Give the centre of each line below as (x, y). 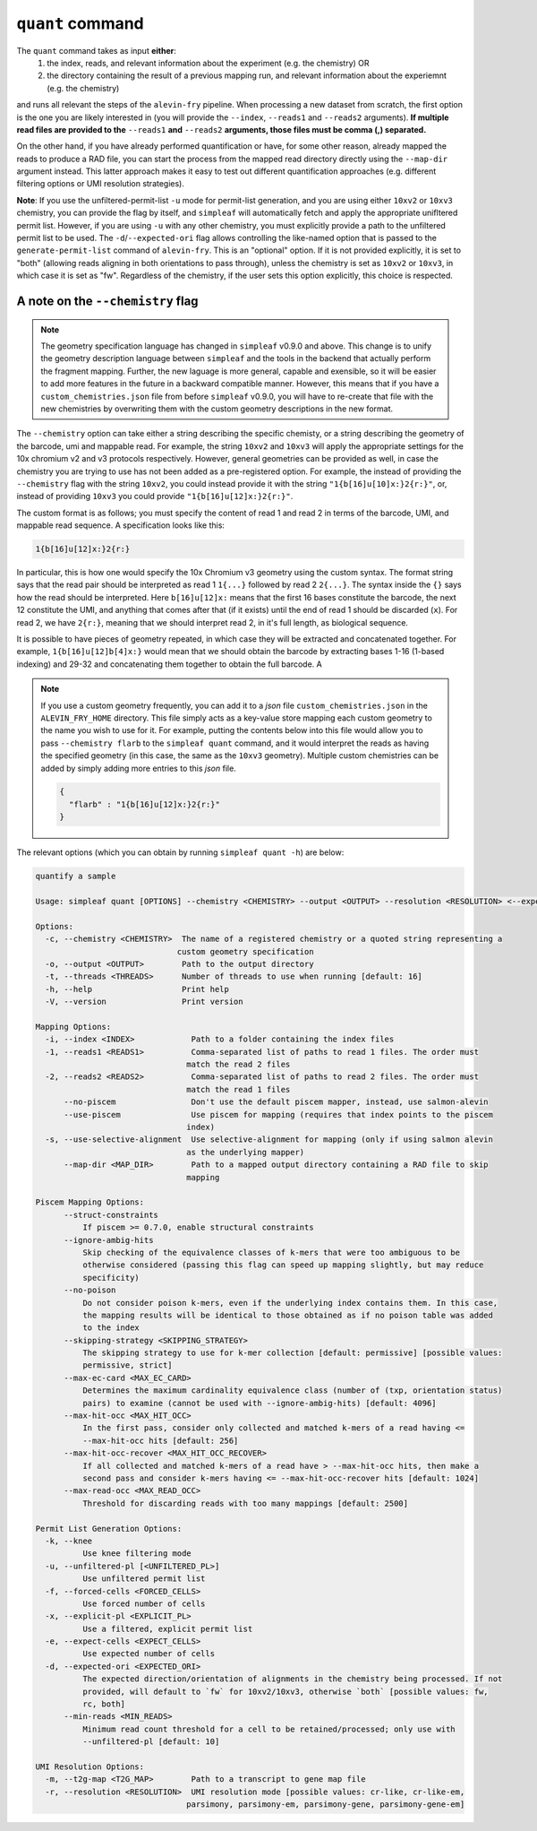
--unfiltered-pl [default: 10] (151, 1742)
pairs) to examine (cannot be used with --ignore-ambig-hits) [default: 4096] (260, 1403)
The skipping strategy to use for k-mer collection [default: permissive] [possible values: (292, 1353)
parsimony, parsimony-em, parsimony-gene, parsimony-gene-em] (326, 1805)
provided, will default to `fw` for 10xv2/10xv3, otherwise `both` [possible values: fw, (285, 1691)
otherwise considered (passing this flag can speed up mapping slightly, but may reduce (283, 1265)
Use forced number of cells (144, 1603)
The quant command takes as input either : (96, 50)
